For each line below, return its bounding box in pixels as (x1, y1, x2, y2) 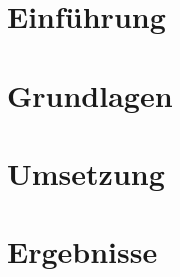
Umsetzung (7, 152, 165, 193)
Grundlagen (7, 74, 173, 115)
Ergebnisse (7, 231, 158, 272)
